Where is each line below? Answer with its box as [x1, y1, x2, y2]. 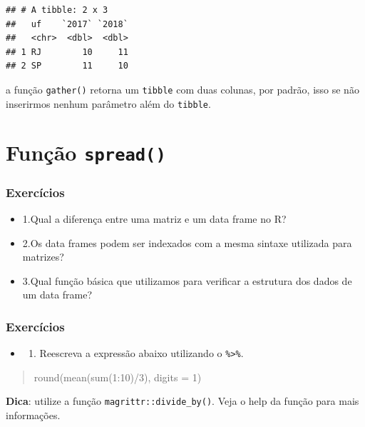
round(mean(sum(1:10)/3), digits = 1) [34, 369, 202, 384]
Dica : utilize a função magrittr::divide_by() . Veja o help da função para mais [6, 393, 359, 408]
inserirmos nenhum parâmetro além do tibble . [6, 96, 211, 111]
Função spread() [6, 138, 166, 167]
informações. [6, 408, 61, 423]
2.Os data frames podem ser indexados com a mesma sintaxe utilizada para [22, 235, 352, 250]
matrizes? [22, 249, 64, 264]
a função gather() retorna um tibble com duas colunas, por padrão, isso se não [6, 81, 359, 96]
